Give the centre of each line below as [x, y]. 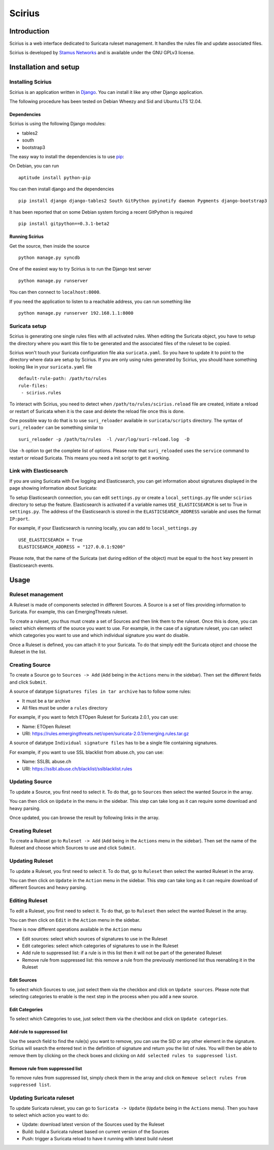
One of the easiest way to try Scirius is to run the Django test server [80, 269]
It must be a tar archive [46, 701]
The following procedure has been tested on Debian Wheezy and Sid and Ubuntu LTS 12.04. [106, 101]
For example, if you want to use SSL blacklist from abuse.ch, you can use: [87, 752]
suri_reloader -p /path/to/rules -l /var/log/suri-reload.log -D [104, 439]
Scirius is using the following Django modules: [58, 124]
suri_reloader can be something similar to [56, 428]
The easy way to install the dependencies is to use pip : [67, 156]
